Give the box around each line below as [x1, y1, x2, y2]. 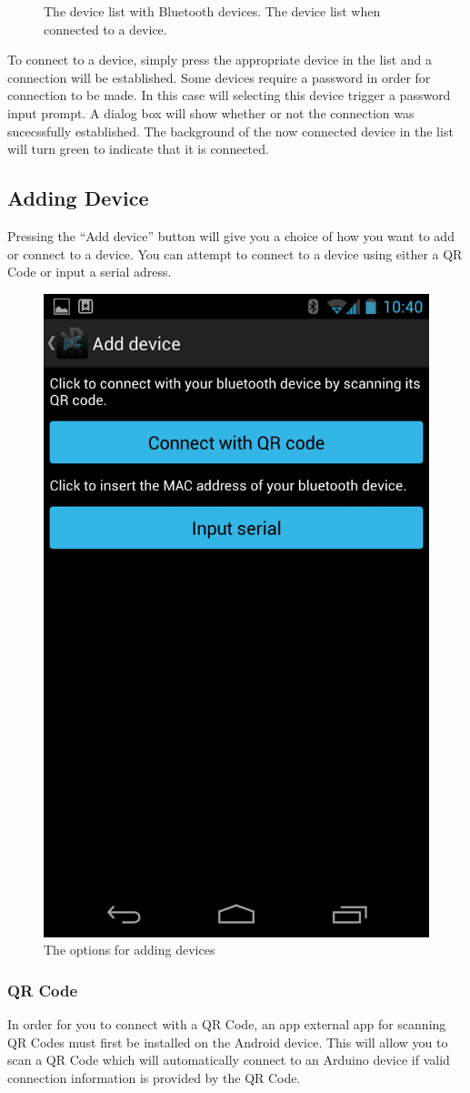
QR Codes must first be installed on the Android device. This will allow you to [7, 1032, 448, 1051]
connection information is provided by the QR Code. [7, 1068, 301, 1088]
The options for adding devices [44, 940, 215, 959]
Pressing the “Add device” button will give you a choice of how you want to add [7, 226, 455, 245]
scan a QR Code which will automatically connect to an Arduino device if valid [7, 1050, 450, 1069]
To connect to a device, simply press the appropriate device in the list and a [7, 50, 433, 69]
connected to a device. [44, 19, 167, 38]
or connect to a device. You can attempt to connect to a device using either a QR [7, 244, 463, 263]
